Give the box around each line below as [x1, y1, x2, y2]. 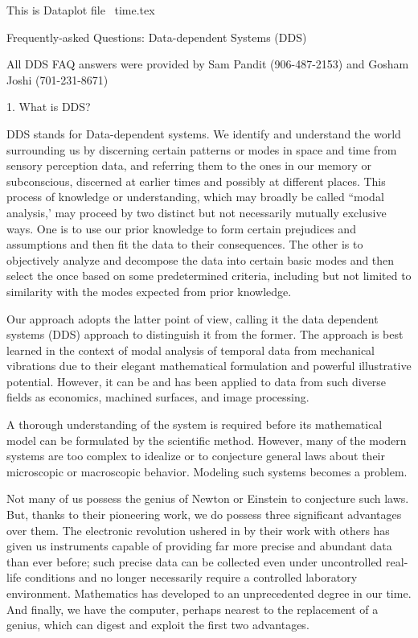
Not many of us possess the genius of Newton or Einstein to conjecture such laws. [6, 490, 409, 507]
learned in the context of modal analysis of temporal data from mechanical [6, 341, 375, 358]
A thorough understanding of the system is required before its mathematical [6, 416, 383, 433]
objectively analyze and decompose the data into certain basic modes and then [6, 251, 395, 268]
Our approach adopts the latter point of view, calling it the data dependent [6, 310, 379, 327]
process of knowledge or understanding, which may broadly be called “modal [6, 188, 384, 205]
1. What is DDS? [6, 98, 91, 115]
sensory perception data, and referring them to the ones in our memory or [6, 157, 371, 174]
